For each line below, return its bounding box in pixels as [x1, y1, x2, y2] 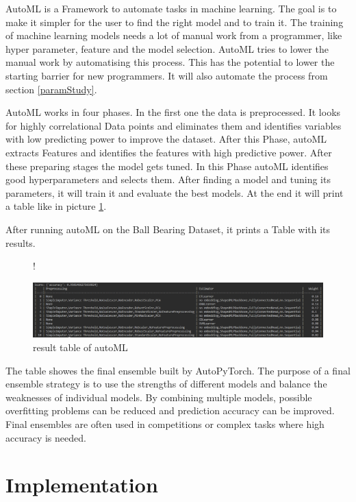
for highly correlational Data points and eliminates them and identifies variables [5, 118, 342, 132]
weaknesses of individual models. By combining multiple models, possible [5, 390, 312, 404]
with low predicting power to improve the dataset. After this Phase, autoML [5, 132, 327, 146]
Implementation [5, 470, 158, 499]
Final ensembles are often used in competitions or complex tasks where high [5, 416, 325, 431]
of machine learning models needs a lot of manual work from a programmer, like [5, 28, 342, 43]
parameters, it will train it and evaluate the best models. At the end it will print [5, 185, 344, 200]
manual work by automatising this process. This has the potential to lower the [5, 55, 335, 69]
